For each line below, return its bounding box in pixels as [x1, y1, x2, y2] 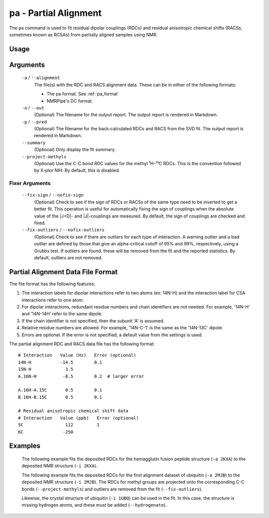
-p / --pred [21, 118, 47, 124]
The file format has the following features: [9, 281, 96, 287]
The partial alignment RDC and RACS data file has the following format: [9, 341, 155, 347]
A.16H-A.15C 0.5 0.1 [18, 387, 102, 393]
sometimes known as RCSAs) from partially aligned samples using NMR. [9, 31, 158, 37]
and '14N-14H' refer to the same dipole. [21, 311, 103, 317]
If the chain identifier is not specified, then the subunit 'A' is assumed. [21, 317, 164, 323]
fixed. [34, 219, 46, 226]
